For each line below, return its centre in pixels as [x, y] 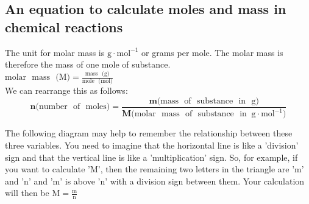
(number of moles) [73, 107]
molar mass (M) [38, 78]
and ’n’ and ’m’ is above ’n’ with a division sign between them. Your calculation [155, 181]
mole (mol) [97, 81]
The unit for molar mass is [55, 52]
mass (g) [97, 73]
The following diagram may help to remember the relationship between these [149, 133]
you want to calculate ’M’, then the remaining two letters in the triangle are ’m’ [154, 169]
